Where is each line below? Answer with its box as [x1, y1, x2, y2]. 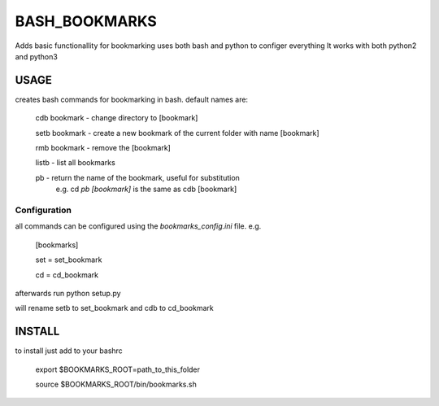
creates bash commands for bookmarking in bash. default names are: [15, 94, 248, 104]
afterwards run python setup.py [15, 288, 121, 298]
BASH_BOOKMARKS [15, 12, 158, 30]
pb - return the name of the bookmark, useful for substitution [35, 172, 240, 182]
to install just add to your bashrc [15, 346, 124, 356]
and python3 [15, 51, 59, 61]
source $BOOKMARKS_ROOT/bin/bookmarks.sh [35, 379, 197, 389]
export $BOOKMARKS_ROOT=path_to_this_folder [35, 365, 201, 374]
